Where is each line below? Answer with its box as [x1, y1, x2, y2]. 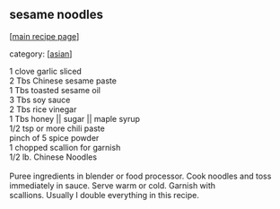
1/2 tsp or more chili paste [9, 123, 105, 134]
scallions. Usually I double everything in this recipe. [9, 189, 199, 200]
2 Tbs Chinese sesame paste [9, 75, 117, 86]
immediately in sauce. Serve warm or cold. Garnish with [9, 179, 216, 191]
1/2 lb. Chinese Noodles [9, 152, 97, 162]
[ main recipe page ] [9, 30, 80, 41]
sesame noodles [9, 7, 103, 22]
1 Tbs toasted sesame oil [9, 84, 101, 95]
